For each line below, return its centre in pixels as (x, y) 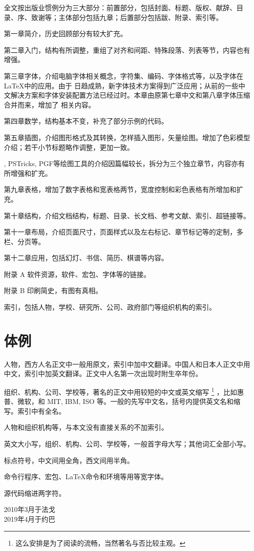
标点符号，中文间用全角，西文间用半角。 (69, 460)
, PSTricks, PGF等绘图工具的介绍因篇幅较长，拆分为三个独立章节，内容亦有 (125, 163)
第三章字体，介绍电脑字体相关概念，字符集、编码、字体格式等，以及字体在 (124, 75)
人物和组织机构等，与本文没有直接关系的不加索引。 (86, 427)
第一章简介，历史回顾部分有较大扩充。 (65, 33)
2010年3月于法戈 (30, 509)
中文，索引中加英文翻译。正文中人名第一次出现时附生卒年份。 (103, 373)
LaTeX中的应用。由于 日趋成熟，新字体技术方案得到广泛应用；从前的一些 (121, 85)
